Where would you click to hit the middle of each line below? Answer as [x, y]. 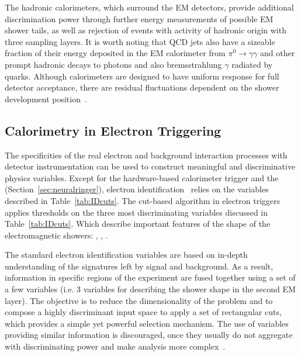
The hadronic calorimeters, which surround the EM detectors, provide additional [149, 7]
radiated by [252, 64]
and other [278, 53]
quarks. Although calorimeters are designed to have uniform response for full [142, 76]
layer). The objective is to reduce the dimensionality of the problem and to [139, 300]
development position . [46, 98]
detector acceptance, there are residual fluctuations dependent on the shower [142, 87]
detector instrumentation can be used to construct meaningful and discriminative [150, 166]
